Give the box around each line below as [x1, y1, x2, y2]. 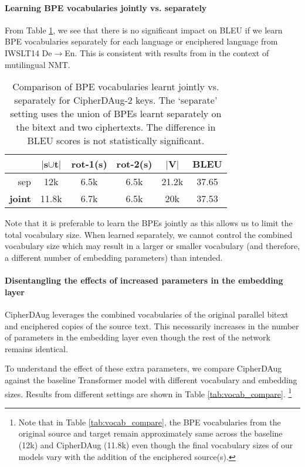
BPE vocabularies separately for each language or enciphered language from [5, 35, 278, 47]
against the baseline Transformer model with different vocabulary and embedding [5, 373, 297, 386]
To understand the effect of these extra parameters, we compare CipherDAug [5, 362, 282, 374]
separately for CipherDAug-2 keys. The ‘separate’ [14, 93, 218, 107]
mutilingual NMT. [5, 58, 70, 70]
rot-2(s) [116, 157, 152, 171]
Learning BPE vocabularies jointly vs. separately [5, 1, 207, 13]
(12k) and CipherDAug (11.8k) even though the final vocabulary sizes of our [18, 438, 293, 451]
